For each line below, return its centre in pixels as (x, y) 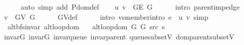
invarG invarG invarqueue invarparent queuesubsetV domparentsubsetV (119, 36)
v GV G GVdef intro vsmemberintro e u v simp (106, 16)
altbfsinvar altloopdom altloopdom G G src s (86, 27)
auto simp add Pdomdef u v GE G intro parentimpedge (130, 7)
